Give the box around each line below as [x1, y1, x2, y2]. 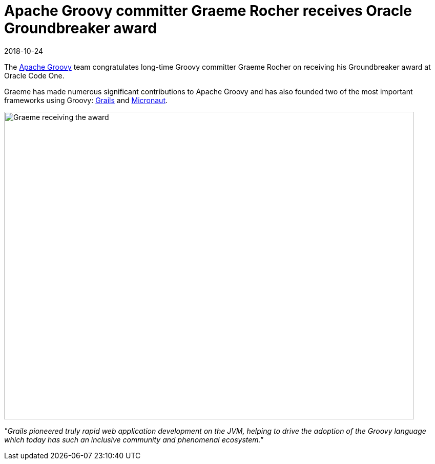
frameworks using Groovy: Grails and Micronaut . [4, 95, 168, 105]
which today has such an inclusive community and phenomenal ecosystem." [4, 435, 263, 444]
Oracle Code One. [4, 71, 65, 80]
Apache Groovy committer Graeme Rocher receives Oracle [4, 2, 412, 19]
